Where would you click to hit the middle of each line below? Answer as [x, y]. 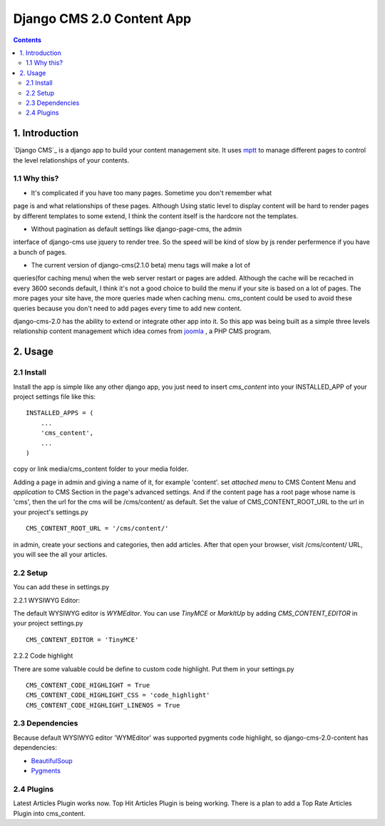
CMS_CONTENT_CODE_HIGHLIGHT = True [88, 685]
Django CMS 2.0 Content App [102, 19]
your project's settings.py [51, 512]
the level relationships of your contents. [71, 160]
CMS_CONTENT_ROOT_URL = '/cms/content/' [97, 529]
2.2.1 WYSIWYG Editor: [47, 600]
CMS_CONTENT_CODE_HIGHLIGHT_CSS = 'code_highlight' [118, 695]
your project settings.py [48, 623]
